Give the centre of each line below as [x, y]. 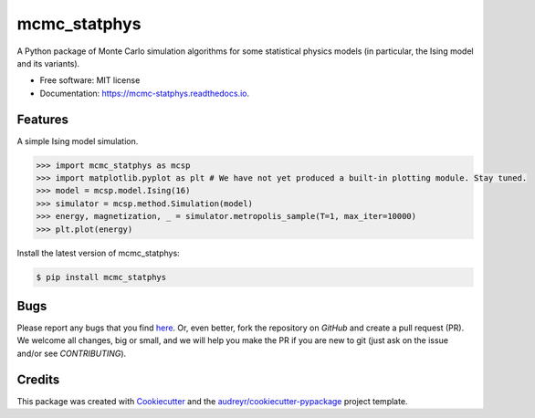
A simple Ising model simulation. [78, 141]
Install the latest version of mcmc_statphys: [98, 253]
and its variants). [48, 63]
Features [42, 119]
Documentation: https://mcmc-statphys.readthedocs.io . [145, 93]
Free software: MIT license [90, 80]
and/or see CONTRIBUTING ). [72, 353]
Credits [38, 379]
